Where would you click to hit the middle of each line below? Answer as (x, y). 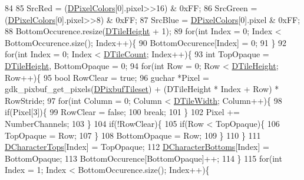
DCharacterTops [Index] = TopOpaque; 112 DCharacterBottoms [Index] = (137, 147)
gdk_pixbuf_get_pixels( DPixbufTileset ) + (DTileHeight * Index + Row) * (142, 89)
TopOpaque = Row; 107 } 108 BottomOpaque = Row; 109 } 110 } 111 (133, 135)
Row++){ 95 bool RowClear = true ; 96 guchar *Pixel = (107, 77)
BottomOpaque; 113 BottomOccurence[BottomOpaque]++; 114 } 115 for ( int (143, 158)
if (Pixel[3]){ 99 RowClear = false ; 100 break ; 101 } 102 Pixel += (123, 112)
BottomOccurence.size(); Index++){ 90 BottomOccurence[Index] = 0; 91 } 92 (146, 42)
